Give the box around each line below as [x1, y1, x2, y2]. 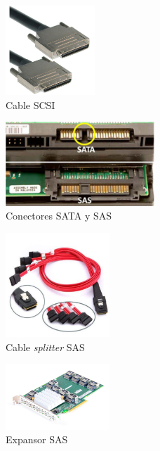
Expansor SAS [6, 432, 68, 447]
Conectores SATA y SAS [6, 208, 112, 223]
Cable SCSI [6, 97, 55, 112]
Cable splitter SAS [6, 339, 85, 354]
